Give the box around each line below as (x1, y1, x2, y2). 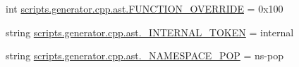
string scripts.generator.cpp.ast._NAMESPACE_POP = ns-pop (6, 48, 283, 63)
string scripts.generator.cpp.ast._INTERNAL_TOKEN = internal (6, 24, 294, 39)
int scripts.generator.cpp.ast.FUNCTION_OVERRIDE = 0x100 (6, 1, 283, 15)
